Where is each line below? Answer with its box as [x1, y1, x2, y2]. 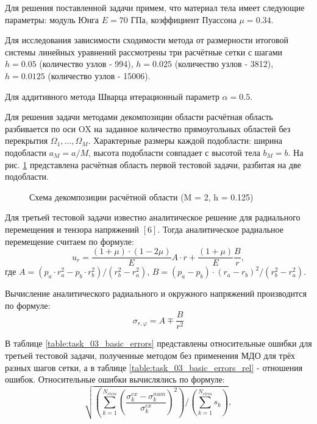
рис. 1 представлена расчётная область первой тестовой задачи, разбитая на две [5, 158, 301, 171]
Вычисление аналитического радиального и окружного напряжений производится [5, 287, 307, 300]
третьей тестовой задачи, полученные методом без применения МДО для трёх [5, 349, 296, 361]
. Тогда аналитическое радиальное [157, 222, 283, 235]
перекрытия [5, 134, 48, 147]
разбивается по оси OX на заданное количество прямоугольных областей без [5, 122, 291, 135]
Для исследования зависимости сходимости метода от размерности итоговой [5, 34, 289, 46]
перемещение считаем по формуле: [5, 235, 134, 247]
